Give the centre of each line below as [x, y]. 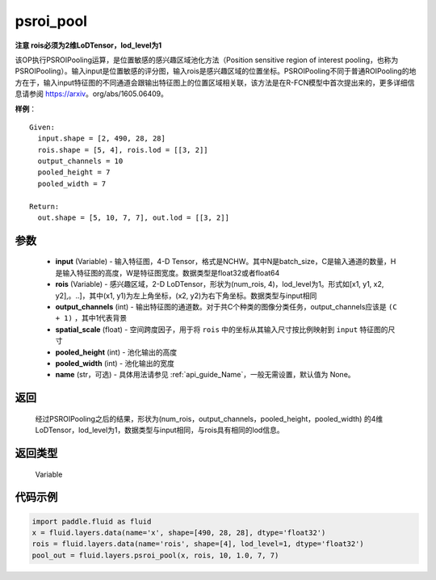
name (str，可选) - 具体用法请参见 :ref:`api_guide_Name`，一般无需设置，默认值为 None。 [205, 375]
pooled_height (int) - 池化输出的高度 [116, 352]
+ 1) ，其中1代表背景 [91, 318]
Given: [42, 127]
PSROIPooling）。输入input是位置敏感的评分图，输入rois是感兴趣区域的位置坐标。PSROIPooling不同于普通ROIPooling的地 [216, 71]
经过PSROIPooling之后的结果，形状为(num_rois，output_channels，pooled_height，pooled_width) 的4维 [209, 418]
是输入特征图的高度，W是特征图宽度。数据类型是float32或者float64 [168, 273]
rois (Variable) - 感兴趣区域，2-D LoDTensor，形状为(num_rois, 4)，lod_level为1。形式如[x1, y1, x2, [220, 284]
